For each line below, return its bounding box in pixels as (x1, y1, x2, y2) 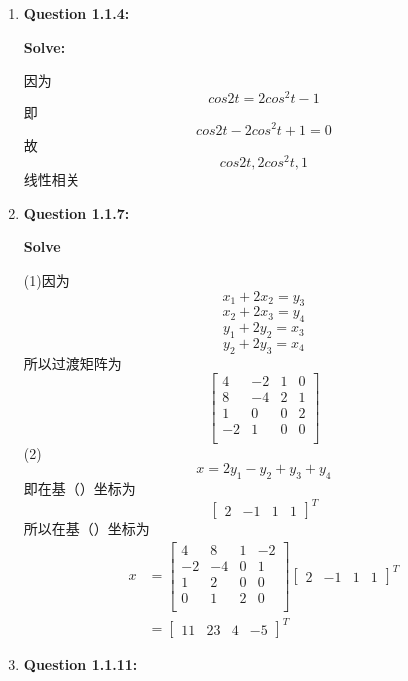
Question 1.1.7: (23, 202, 130, 223)
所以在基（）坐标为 (23, 518, 150, 538)
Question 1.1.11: (23, 654, 138, 675)
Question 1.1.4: (23, 3, 130, 23)
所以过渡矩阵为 (23, 352, 122, 373)
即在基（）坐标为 (23, 477, 136, 498)
